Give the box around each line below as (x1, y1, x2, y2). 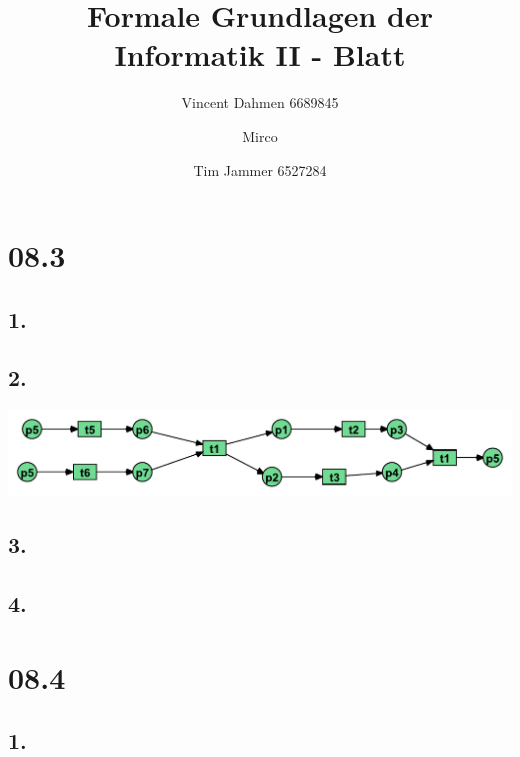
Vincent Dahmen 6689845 (181, 92, 339, 113)
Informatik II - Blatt (114, 34, 406, 75)
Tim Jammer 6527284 (193, 159, 327, 180)
